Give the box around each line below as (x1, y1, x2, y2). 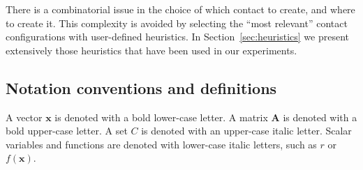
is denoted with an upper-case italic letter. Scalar (141, 123, 352, 138)
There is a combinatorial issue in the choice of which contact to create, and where (6, 2, 355, 16)
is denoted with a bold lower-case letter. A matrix (54, 109, 268, 124)
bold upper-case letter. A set (6, 123, 128, 138)
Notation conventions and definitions (6, 77, 277, 98)
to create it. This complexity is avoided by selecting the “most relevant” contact (6, 15, 348, 30)
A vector (6, 109, 43, 124)
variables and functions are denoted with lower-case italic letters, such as (6, 137, 317, 151)
